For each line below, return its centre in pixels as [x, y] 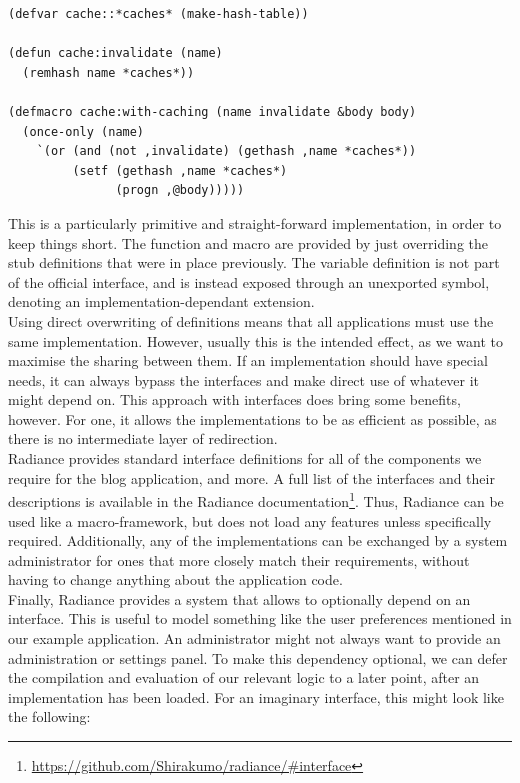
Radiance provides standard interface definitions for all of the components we [245, 458]
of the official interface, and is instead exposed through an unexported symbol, [249, 281]
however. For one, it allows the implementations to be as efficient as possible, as [252, 418]
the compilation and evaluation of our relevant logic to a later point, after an [244, 677]
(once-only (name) [83, 131]
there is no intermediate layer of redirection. [143, 438]
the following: [49, 716]
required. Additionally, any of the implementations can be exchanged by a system [258, 540]
